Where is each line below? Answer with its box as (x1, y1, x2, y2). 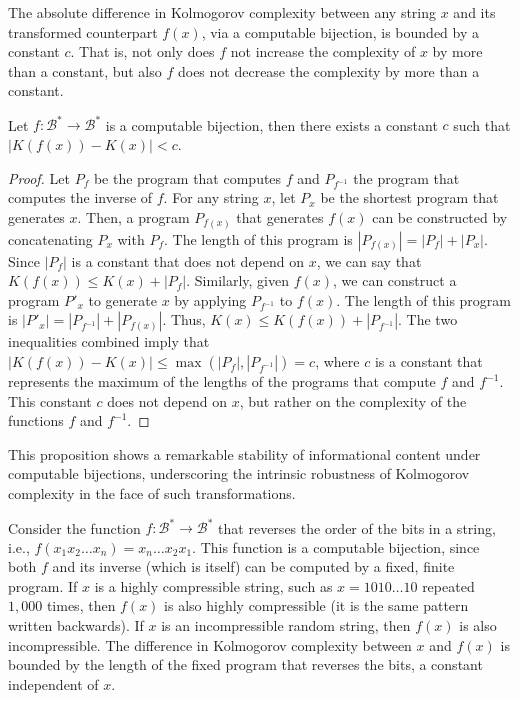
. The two (398, 309, 458, 330)
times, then (46, 595, 116, 616)
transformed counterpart (8, 21, 158, 42)
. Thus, (162, 309, 206, 330)
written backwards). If (8, 615, 144, 636)
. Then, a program (77, 207, 190, 227)
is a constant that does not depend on (71, 250, 304, 271)
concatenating (8, 228, 93, 249)
